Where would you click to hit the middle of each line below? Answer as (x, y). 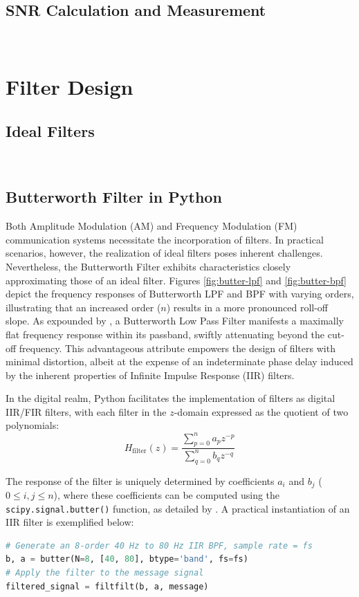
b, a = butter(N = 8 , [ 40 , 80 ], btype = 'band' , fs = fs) (127, 559)
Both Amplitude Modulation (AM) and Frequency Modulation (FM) (151, 226)
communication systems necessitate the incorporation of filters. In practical (165, 239)
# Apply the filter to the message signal (105, 573)
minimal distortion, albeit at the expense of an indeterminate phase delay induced (179, 361)
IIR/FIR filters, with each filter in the (86, 411)
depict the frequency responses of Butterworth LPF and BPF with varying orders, (180, 294)
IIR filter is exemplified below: (70, 522)
